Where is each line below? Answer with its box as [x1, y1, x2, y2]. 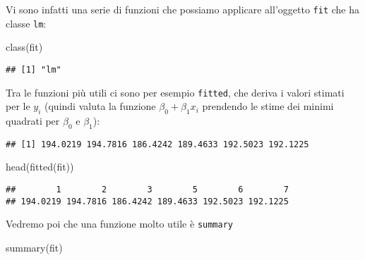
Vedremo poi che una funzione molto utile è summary [6, 216, 233, 231]
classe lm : [6, 16, 47, 30]
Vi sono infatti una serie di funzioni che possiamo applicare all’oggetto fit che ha [6, 2, 359, 16]
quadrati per [6, 113, 60, 128]
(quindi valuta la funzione [44, 99, 156, 113]
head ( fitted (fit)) [6, 159, 74, 174]
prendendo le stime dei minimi [202, 99, 334, 113]
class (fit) [6, 39, 43, 54]
